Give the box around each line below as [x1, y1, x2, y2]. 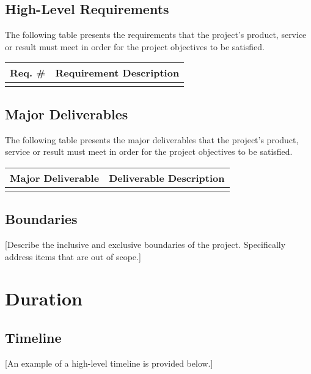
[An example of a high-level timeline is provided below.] [5, 356, 213, 369]
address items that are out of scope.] [5, 250, 141, 263]
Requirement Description [55, 65, 180, 80]
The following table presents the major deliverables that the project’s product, [5, 133, 299, 146]
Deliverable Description [109, 170, 225, 185]
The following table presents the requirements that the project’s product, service [5, 28, 307, 41]
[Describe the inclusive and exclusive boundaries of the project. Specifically [5, 237, 286, 250]
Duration [5, 286, 82, 311]
